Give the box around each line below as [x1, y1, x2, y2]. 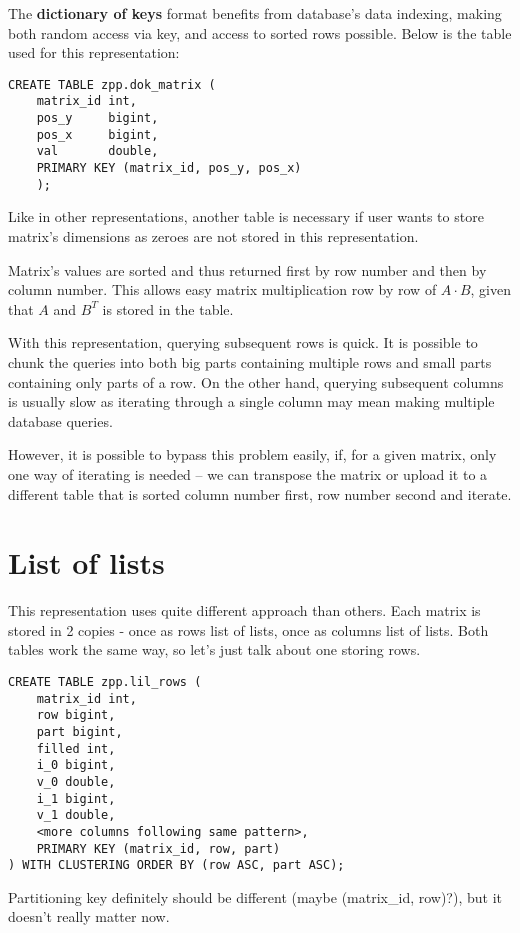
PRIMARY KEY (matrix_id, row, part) [36, 841, 281, 856]
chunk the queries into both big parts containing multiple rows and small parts [8, 351, 492, 372]
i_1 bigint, [36, 791, 116, 806]
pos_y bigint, [36, 111, 159, 126]
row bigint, [36, 708, 116, 723]
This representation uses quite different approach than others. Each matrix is [8, 600, 481, 621]
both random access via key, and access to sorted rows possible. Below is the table [8, 22, 512, 43]
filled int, [36, 741, 116, 756]
